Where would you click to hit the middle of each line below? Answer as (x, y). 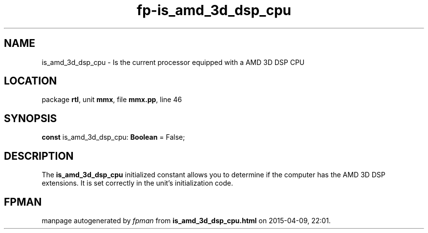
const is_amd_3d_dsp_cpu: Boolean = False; (113, 137)
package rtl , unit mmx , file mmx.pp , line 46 (112, 100)
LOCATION (31, 81)
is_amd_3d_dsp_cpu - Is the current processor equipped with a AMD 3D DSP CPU (173, 62)
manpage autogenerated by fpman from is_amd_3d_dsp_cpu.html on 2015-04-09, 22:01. (186, 220)
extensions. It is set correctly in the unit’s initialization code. (138, 183)
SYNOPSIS (31, 118)
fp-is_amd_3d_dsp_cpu (214, 10)
